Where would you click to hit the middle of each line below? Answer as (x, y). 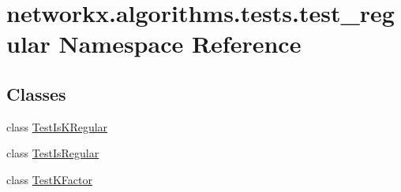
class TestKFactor (49, 179)
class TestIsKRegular (57, 126)
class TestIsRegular (53, 153)
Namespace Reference (180, 44)
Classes (36, 93)
